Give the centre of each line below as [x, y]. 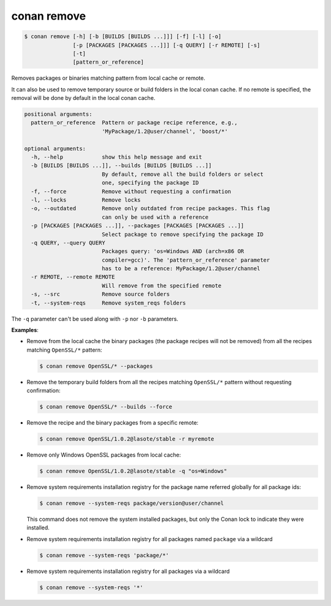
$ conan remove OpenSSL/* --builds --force [106, 407]
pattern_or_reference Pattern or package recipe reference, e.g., [134, 123]
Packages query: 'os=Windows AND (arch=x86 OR [173, 252]
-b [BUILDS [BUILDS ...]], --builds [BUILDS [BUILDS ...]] [121, 166]
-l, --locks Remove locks [86, 200]
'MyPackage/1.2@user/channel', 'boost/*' [165, 131]
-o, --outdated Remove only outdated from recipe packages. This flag [150, 209]
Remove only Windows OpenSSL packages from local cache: [104, 455]
